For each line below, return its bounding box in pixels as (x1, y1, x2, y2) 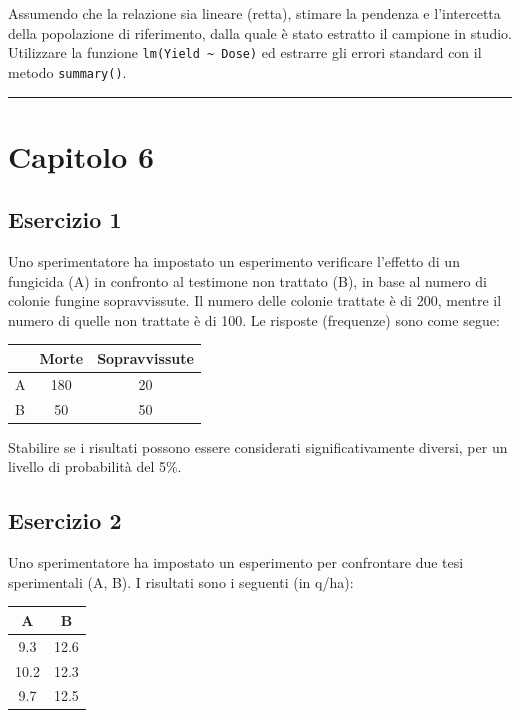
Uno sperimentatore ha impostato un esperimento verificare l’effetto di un (8, 251, 460, 272)
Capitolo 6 (8, 135, 155, 176)
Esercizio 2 (8, 505, 122, 536)
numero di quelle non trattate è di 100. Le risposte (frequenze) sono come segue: (8, 309, 500, 330)
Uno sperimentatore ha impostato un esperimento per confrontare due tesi (8, 552, 464, 573)
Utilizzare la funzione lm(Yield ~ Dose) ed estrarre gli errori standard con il (8, 42, 482, 63)
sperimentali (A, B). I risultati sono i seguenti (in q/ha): (8, 571, 354, 592)
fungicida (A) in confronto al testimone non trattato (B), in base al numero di (8, 270, 487, 291)
